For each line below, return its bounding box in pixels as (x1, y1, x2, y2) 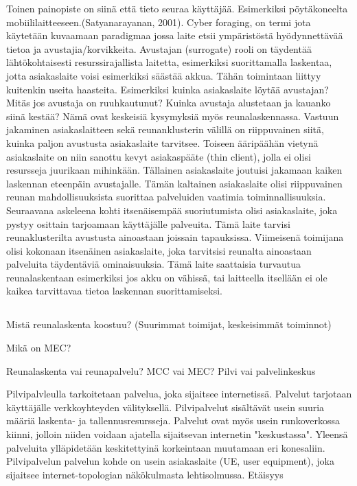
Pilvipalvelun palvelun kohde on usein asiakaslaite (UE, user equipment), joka (6, 454, 334, 468)
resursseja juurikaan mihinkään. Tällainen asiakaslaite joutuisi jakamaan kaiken (6, 163, 343, 177)
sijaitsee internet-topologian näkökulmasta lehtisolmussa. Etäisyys (6, 467, 284, 481)
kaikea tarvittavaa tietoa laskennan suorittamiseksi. (6, 283, 222, 298)
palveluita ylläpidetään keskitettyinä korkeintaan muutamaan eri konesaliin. (6, 440, 325, 454)
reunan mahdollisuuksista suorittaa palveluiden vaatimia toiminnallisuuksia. (6, 189, 326, 204)
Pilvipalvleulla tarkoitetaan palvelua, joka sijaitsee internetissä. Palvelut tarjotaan (6, 386, 352, 401)
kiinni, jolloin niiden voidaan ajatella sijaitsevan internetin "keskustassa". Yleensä (6, 427, 348, 441)
